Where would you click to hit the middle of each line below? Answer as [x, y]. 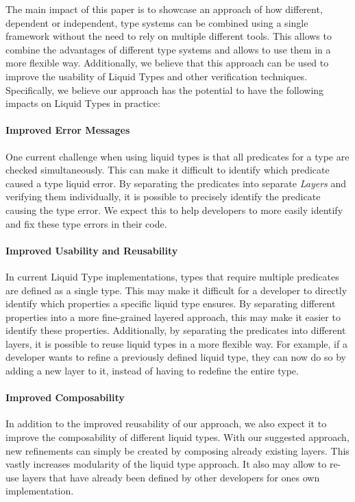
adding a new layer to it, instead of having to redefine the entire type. [152, 371]
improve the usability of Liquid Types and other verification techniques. [157, 76]
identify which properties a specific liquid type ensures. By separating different [171, 303]
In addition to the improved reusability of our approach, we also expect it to [166, 423]
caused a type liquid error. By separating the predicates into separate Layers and [176, 183]
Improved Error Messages [68, 130]
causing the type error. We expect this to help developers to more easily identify [174, 210]
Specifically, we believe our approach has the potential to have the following [165, 89]
